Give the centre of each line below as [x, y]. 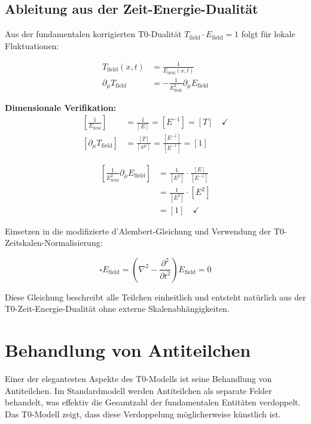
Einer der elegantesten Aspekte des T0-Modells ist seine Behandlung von [138, 379]
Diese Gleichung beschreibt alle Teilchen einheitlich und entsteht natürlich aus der [155, 297]
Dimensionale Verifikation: [61, 107]
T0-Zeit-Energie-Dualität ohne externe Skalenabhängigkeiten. [117, 309]
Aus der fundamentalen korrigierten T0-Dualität [93, 34]
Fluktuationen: [32, 45]
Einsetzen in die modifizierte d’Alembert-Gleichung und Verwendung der [138, 231]
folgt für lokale [268, 34]
